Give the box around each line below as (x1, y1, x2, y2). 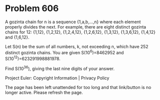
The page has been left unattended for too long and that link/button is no (5, 84, 151, 90)
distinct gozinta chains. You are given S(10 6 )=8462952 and (5, 49, 124, 56)
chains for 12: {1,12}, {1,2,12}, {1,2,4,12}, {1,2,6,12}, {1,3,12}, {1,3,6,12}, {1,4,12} (5, 29, 156, 35)
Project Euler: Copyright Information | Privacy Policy (5, 75, 110, 81)
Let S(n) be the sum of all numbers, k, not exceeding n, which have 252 (5, 43, 149, 49)
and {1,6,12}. (5, 34, 30, 40)
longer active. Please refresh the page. (5, 89, 83, 95)
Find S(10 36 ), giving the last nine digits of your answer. (5, 65, 115, 71)
